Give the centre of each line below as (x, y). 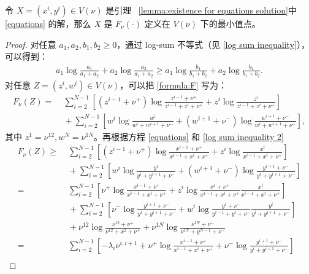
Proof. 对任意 (31, 44)
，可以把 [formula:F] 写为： (174, 84)
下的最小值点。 (230, 23)
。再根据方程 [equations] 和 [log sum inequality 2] (189, 136)
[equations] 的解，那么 (48, 23)
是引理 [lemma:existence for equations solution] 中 (201, 10)
